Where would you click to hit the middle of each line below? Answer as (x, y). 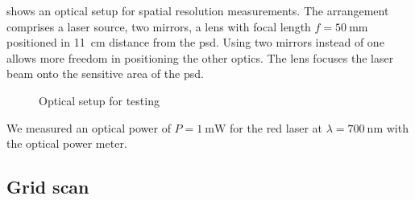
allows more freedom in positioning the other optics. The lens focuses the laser (200, 57)
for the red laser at (276, 127)
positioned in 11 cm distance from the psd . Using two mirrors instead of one (195, 42)
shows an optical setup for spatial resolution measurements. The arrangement (198, 10)
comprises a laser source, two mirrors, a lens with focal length (159, 26)
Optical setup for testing (99, 100)
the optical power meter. (67, 143)
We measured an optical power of (89, 127)
